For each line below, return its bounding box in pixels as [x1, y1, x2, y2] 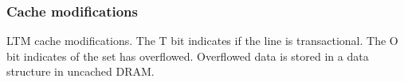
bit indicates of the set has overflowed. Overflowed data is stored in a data [6, 47, 369, 64]
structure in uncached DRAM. [6, 63, 155, 80]
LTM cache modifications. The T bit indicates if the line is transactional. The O [6, 32, 398, 49]
